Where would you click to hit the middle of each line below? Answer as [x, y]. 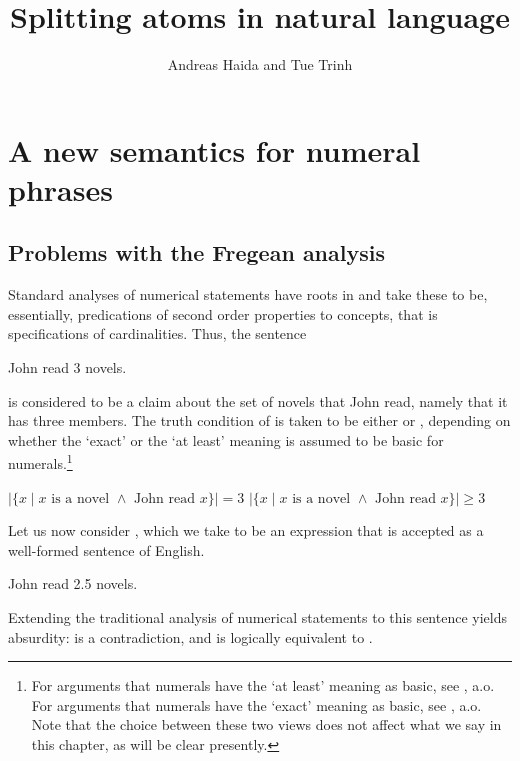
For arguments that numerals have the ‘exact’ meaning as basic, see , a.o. [256, 704]
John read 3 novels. [67, 367]
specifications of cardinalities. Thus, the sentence [157, 333]
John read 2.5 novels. [73, 583]
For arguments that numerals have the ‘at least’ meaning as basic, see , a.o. [263, 685]
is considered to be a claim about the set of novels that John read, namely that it [258, 400]
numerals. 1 [40, 462]
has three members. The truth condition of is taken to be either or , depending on [259, 420]
